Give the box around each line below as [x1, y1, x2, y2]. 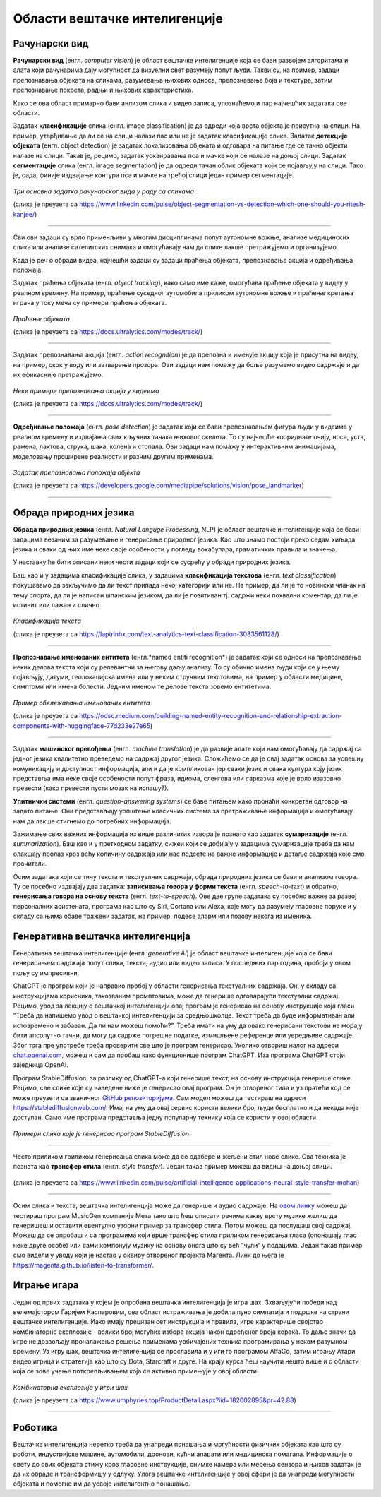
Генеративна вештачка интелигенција [13, 930, 190, 942]
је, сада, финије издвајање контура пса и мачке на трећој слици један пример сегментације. [13, 171, 294, 179]
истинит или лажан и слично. [13, 600, 102, 609]
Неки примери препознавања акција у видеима [13, 386, 159, 395]
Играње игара [13, 1279, 79, 1292]
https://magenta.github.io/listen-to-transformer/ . [13, 1260, 155, 1269]
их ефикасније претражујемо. [13, 371, 104, 379]
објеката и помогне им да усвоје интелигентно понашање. [13, 1479, 190, 1488]
